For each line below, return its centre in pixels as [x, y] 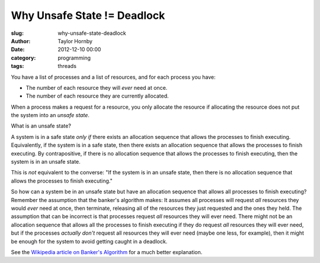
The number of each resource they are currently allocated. [97, 96]
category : [23, 58]
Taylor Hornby [75, 41]
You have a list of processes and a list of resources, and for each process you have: [113, 77]
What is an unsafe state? [41, 126]
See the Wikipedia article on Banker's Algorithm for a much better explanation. [107, 252]
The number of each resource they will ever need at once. [97, 87]
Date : [18, 50]
